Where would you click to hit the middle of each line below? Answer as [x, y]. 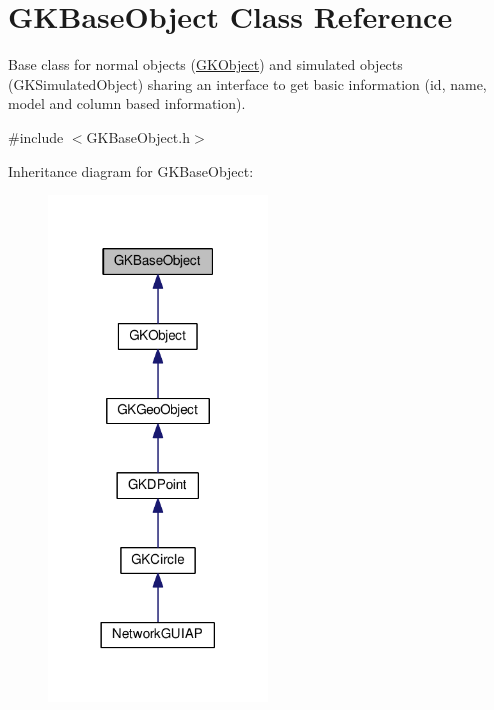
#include [36, 136]
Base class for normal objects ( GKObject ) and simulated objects [205, 64]
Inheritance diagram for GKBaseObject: [131, 170]
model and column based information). [127, 103]
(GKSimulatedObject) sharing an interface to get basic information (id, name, [247, 83]
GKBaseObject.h [138, 136]
